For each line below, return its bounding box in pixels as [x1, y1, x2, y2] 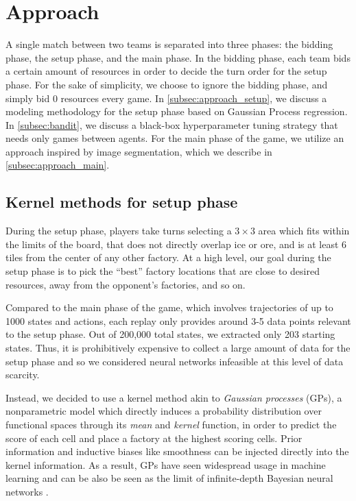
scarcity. [5, 367, 40, 382]
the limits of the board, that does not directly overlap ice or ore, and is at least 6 [5, 236, 347, 251]
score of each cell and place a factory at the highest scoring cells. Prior [5, 430, 302, 445]
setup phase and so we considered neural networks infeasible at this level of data [5, 354, 344, 368]
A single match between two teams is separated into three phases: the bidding [5, 37, 333, 51]
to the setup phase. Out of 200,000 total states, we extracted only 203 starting [5, 327, 335, 341]
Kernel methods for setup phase [5, 191, 238, 212]
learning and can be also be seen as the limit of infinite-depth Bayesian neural [5, 471, 333, 485]
